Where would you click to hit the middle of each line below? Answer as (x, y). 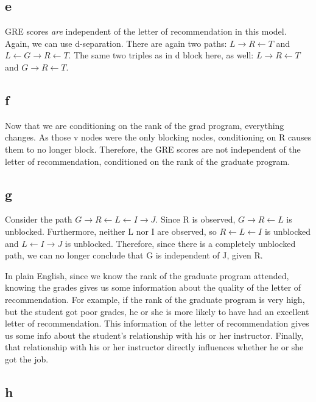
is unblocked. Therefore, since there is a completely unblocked (180, 243)
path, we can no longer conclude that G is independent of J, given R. (134, 255)
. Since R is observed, (195, 219)
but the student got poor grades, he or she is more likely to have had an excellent (157, 311)
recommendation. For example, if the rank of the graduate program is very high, (155, 299)
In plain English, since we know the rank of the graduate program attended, (147, 275)
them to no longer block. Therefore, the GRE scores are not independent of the (153, 149)
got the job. (27, 359)
